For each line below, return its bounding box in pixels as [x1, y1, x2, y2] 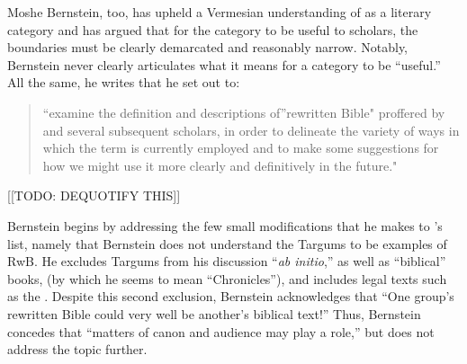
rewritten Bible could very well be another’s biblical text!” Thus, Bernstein [7, 304, 421, 323]
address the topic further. [7, 340, 148, 359]
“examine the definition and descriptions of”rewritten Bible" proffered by [42, 102, 445, 121]
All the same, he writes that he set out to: [7, 73, 240, 92]
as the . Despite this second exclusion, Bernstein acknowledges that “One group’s [7, 287, 454, 306]
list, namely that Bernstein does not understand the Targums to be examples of [7, 234, 447, 253]
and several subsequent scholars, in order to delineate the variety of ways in [42, 120, 460, 139]
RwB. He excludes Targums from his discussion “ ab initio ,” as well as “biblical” [7, 252, 446, 271]
